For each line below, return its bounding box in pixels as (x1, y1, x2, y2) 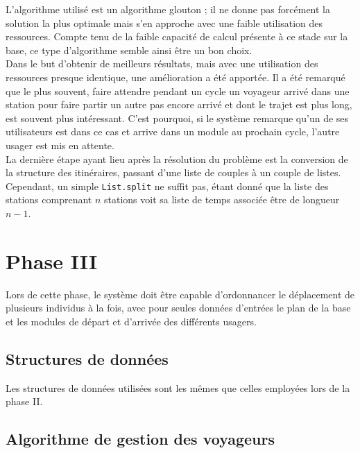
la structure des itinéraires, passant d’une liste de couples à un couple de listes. (6, 165, 341, 180)
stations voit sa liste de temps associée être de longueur (103, 192, 340, 207)
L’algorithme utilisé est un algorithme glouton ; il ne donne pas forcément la (6, 2, 330, 16)
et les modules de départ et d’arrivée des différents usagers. (6, 314, 257, 328)
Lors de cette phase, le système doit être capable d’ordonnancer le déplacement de (6, 287, 355, 301)
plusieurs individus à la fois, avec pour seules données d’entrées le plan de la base (6, 300, 351, 315)
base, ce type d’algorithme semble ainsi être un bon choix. (6, 42, 252, 57)
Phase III (6, 246, 98, 275)
